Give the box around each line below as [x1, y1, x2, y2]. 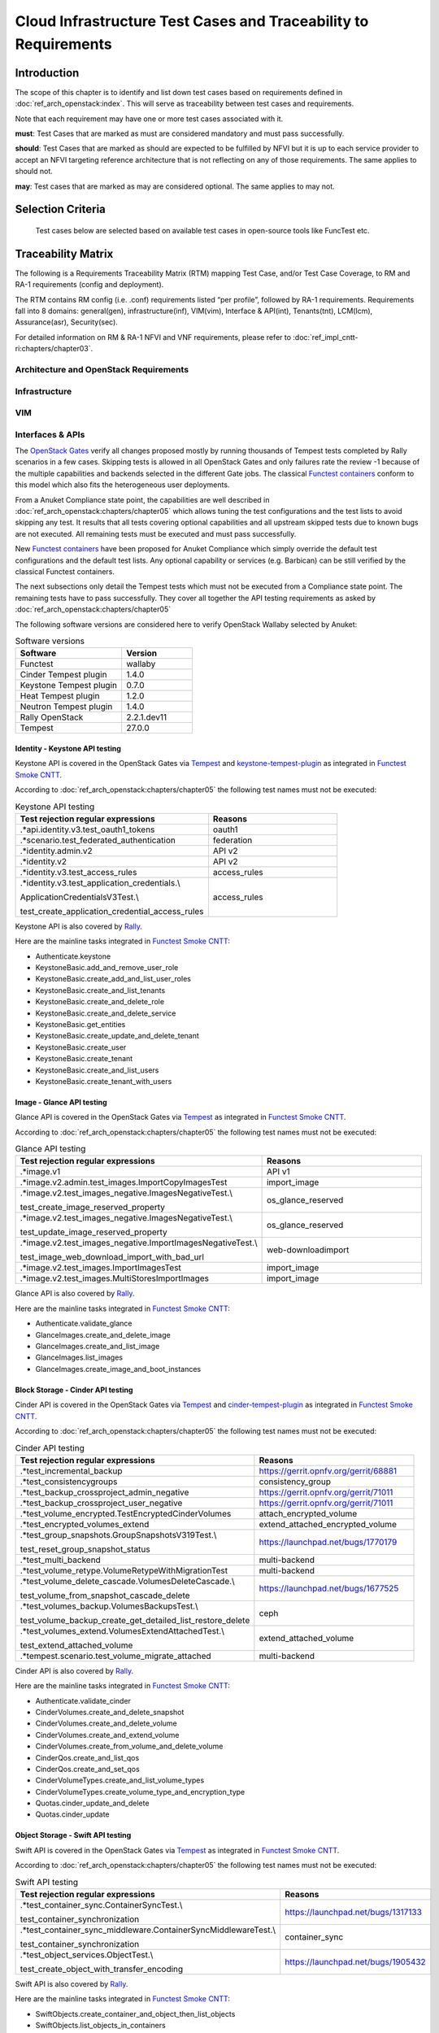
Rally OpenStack [20, 712, 84, 723]
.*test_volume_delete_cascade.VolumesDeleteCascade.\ [20, 1575, 235, 1587]
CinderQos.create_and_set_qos [35, 1764, 140, 1774]
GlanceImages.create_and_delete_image [35, 1330, 171, 1339]
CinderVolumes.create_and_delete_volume [35, 1718, 178, 1728]
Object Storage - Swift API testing [15, 1831, 132, 1840]
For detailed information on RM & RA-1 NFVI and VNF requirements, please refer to [15, 332, 292, 342]
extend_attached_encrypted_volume [259, 1518, 398, 1530]
